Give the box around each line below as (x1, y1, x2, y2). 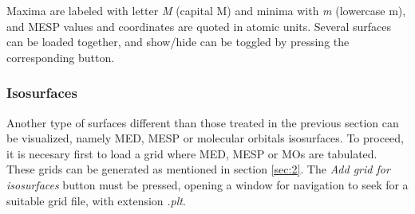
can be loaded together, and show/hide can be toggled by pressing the (6, 33, 350, 50)
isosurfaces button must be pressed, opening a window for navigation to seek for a (6, 176, 409, 193)
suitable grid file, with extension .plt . (6, 192, 186, 208)
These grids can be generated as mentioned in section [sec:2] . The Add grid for (6, 161, 390, 177)
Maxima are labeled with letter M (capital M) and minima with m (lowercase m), (6, 2, 406, 18)
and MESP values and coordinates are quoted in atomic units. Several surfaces (6, 18, 392, 34)
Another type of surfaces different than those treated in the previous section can (6, 114, 399, 130)
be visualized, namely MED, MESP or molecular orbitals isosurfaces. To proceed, (6, 130, 404, 146)
